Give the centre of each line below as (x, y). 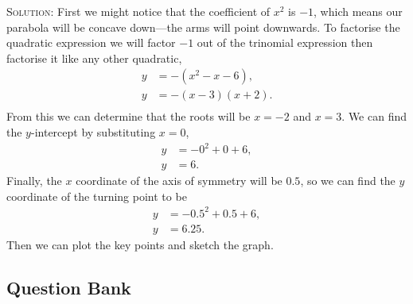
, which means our (358, 11)
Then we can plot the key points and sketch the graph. (140, 244)
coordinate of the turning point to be (97, 196)
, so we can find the (348, 181)
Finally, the (34, 181)
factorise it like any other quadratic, (94, 58)
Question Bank (69, 287)
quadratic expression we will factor (91, 42)
